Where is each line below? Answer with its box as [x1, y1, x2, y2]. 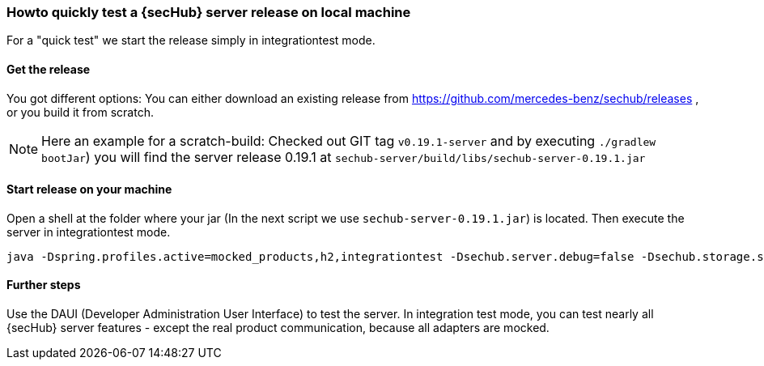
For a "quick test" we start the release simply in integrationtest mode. [6, 33, 376, 48]
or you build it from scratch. [6, 104, 154, 119]
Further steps [6, 278, 81, 292]
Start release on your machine [6, 182, 172, 197]
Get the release [6, 62, 91, 76]
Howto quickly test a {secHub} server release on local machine [6, 4, 411, 20]
